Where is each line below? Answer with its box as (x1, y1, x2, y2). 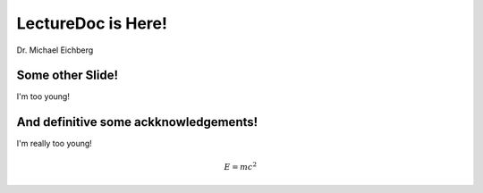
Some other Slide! (16, 68, 118, 83)
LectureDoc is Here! (16, 13, 167, 33)
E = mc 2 (224, 160, 258, 172)
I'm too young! (16, 91, 71, 102)
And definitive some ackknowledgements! (16, 114, 258, 130)
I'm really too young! (16, 138, 93, 149)
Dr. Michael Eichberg (16, 45, 94, 55)
